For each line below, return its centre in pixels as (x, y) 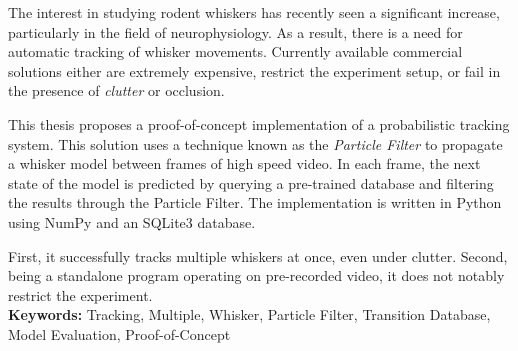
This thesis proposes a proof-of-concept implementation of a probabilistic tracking (259, 123)
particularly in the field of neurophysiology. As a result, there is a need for (235, 31)
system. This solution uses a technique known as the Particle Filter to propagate (255, 143)
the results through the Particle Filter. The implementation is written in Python (255, 202)
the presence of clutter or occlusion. (116, 90)
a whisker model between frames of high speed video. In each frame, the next (244, 163)
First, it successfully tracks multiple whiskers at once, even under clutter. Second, (258, 255)
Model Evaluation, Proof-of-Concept (119, 333)
